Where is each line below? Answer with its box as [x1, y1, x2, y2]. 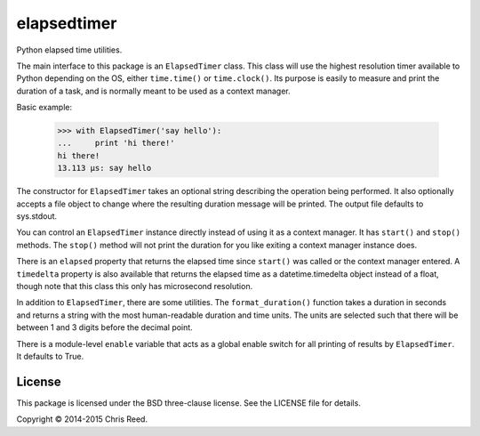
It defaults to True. [16, 351, 84, 361]
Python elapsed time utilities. [16, 44, 123, 55]
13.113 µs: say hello [57, 163, 152, 174]
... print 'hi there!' [57, 138, 175, 149]
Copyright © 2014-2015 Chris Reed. [16, 414, 148, 424]
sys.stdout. [16, 211, 58, 222]
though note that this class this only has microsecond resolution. [16, 280, 253, 291]
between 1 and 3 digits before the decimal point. [16, 322, 193, 333]
